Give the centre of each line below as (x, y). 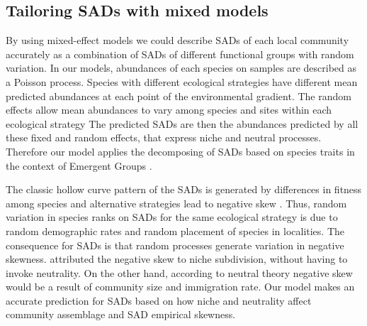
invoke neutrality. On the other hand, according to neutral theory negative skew (179, 272)
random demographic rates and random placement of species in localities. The (175, 230)
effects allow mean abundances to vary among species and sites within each (169, 110)
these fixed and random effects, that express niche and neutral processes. (164, 137)
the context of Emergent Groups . (79, 165)
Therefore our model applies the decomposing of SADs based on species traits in (180, 151)
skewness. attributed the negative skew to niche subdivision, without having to (177, 259)
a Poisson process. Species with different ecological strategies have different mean (182, 81)
